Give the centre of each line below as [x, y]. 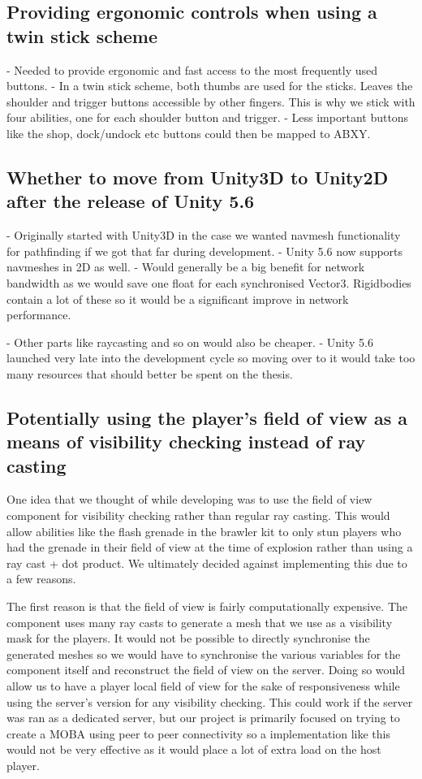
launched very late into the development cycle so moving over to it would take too [211, 358]
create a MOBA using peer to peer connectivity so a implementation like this [199, 733]
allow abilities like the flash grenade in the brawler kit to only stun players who [204, 531]
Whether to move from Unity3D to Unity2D [198, 177]
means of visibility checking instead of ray [186, 441]
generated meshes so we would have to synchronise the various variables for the [204, 653]
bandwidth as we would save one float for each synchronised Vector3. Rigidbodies [209, 282]
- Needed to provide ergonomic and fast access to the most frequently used [192, 69]
